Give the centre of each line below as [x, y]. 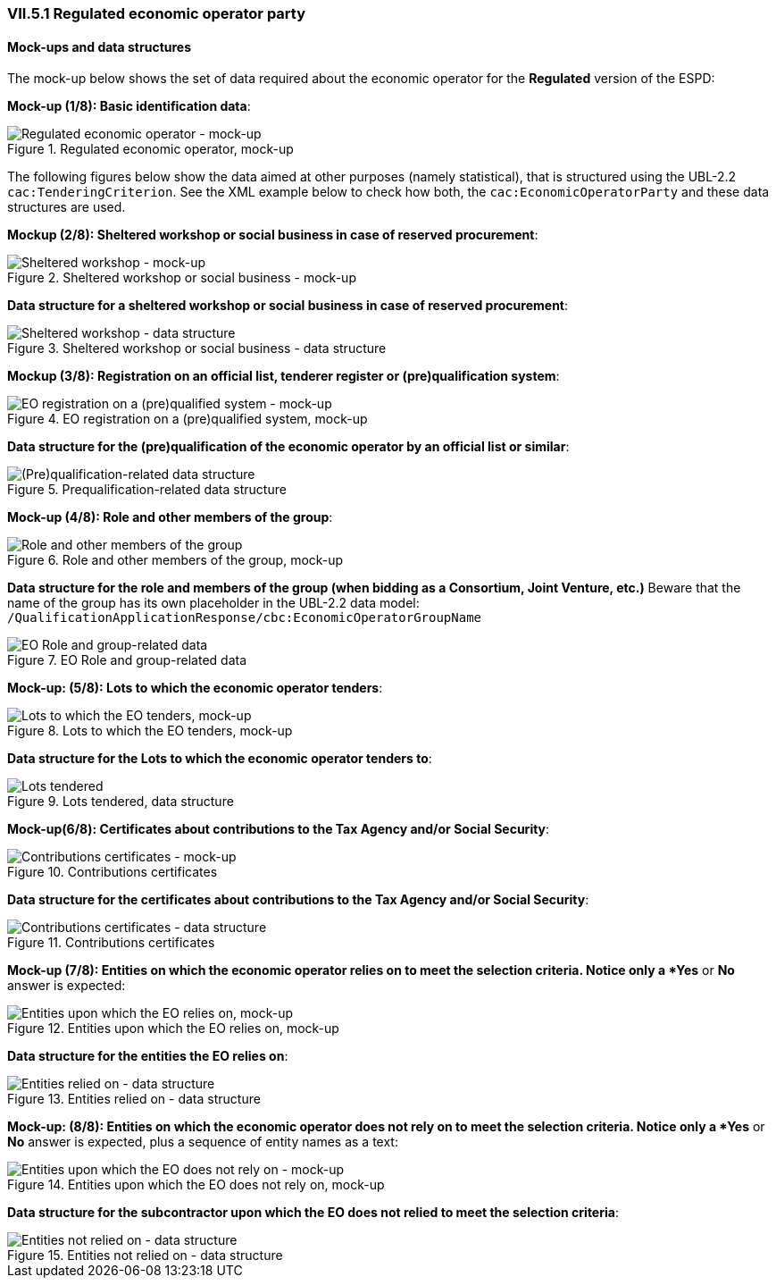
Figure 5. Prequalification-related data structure [147, 490]
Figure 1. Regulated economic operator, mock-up [150, 149]
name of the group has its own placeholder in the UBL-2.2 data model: [213, 603]
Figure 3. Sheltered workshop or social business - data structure [197, 349]
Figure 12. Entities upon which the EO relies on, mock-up [173, 1029]
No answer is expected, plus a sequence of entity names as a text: [203, 1142]
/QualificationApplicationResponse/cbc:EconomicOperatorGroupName [245, 618]
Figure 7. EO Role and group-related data [127, 660]
